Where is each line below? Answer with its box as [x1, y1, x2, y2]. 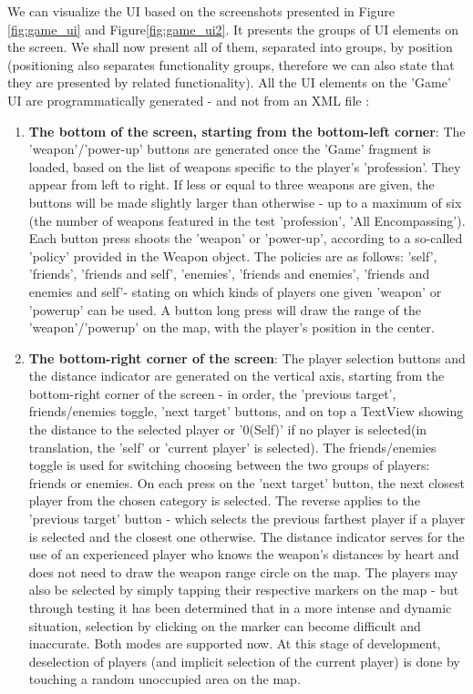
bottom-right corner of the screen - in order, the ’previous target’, [28, 383, 396, 403]
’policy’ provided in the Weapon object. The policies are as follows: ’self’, [28, 246, 437, 265]
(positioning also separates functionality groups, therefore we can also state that [7, 55, 455, 74]
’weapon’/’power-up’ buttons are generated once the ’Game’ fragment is [28, 139, 431, 158]
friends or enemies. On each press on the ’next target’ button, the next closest [28, 473, 465, 492]
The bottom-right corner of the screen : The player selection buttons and [28, 348, 466, 367]
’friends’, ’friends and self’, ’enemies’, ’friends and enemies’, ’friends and [28, 264, 430, 283]
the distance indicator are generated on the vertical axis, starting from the [28, 366, 445, 385]
